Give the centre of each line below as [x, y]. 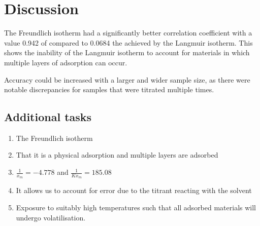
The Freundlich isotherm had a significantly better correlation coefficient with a [128, 33]
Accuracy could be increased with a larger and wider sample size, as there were [127, 79]
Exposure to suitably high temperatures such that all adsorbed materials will [136, 207]
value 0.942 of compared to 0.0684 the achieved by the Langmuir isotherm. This [128, 42]
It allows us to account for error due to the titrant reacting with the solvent [134, 190]
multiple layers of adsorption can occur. [66, 62]
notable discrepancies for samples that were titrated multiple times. [109, 89]
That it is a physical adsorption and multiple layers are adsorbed [117, 155]
